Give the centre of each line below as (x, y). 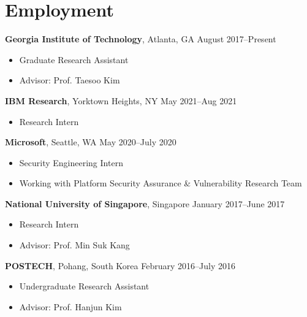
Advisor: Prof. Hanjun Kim (70, 306)
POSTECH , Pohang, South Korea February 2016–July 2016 (120, 265)
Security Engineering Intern (71, 162)
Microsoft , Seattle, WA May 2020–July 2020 (91, 142)
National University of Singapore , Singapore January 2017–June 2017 (145, 203)
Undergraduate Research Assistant (84, 286)
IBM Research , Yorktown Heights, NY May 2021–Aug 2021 (121, 100)
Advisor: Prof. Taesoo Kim (70, 80)
